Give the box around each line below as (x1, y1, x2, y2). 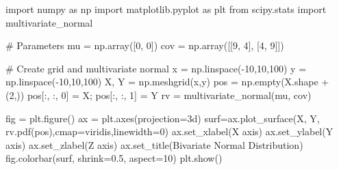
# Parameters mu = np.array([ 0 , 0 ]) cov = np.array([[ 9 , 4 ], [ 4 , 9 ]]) (5, 38, 284, 53)
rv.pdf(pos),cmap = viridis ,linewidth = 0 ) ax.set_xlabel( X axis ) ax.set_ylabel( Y (5, 124, 334, 139)
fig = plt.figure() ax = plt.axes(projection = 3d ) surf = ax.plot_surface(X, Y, (5, 111, 320, 125)
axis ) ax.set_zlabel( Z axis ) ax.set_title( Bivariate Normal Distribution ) (5, 137, 303, 152)
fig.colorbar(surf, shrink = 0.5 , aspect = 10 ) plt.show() (5, 151, 223, 165)
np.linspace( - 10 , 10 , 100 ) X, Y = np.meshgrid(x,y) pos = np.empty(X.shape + (5, 74, 329, 89)
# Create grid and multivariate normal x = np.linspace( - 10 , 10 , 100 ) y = (5, 61, 307, 75)
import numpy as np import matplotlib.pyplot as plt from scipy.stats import (5, 2, 327, 16)
